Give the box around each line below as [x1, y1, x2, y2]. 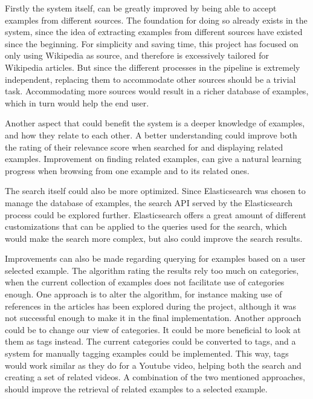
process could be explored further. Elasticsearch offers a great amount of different [5, 208, 306, 221]
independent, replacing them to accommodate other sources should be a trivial [5, 73, 296, 85]
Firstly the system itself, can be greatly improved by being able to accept [5, 2, 277, 14]
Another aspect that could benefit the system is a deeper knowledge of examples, [5, 117, 305, 129]
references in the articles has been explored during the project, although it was [5, 299, 296, 312]
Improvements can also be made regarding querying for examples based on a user [5, 252, 306, 265]
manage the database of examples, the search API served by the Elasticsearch [5, 196, 293, 209]
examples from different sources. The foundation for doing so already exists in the [5, 13, 308, 26]
